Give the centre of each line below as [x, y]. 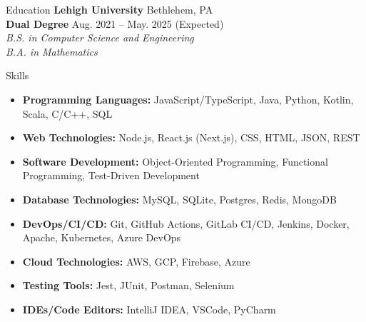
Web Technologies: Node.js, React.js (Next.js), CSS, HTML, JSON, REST [191, 137]
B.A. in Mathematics [52, 51]
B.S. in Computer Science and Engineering [100, 37]
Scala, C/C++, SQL [67, 113]
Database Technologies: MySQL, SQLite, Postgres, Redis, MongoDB [179, 199]
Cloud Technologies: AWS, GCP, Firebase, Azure [136, 261]
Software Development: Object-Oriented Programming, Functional [175, 161]
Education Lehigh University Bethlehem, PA [110, 9]
